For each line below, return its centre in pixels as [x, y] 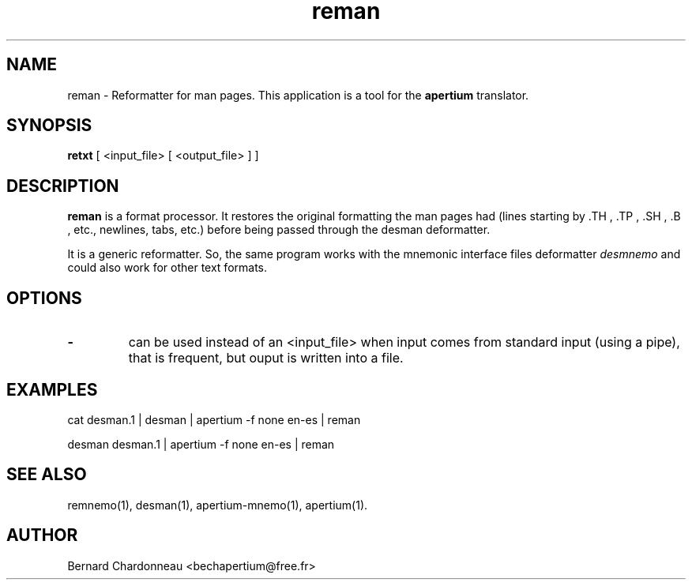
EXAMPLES [52, 389]
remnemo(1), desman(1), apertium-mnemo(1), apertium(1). [218, 505]
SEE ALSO [47, 475]
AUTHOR [42, 535]
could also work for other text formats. [167, 268]
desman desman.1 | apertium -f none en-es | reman [201, 444]
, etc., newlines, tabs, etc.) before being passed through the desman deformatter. [279, 230]
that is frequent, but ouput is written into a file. [266, 358]
